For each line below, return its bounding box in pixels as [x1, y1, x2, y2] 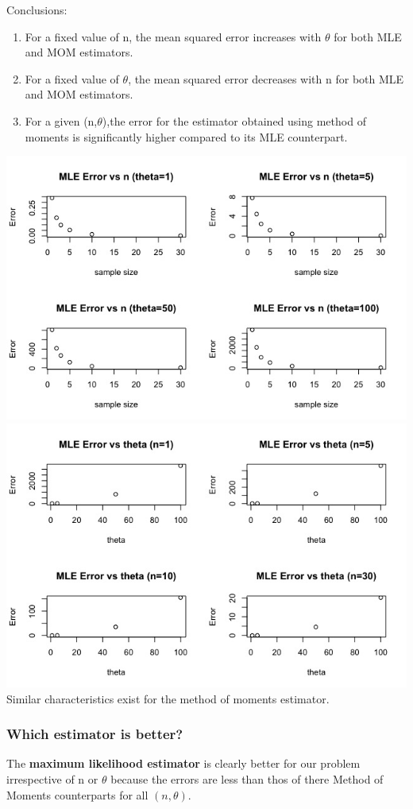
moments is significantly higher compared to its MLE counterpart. [25, 128, 348, 145]
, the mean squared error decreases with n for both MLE [128, 70, 404, 87]
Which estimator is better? [6, 724, 183, 744]
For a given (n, [25, 112, 98, 129]
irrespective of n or [6, 770, 98, 787]
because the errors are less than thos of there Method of [110, 770, 384, 787]
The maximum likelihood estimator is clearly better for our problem [6, 755, 361, 772]
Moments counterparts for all [6, 786, 149, 803]
